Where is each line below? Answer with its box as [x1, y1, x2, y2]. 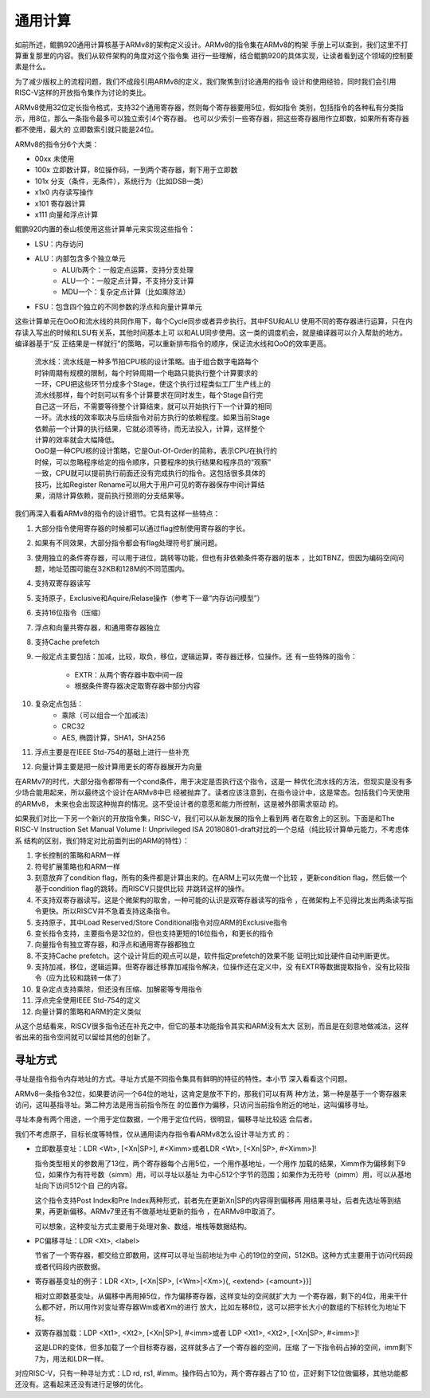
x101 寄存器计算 [34, 198, 86, 208]
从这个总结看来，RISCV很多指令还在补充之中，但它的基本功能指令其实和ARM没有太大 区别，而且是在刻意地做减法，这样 [14, 1021, 409, 1031]
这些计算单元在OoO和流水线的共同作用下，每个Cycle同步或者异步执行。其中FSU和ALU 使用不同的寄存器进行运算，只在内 [14, 316, 413, 326]
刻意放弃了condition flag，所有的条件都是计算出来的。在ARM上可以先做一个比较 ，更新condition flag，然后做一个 [34, 873, 408, 882]
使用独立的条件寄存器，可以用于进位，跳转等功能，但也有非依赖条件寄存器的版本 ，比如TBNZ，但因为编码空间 [34, 552, 397, 562]
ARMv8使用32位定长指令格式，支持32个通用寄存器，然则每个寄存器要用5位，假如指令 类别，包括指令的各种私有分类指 [14, 102, 404, 112]
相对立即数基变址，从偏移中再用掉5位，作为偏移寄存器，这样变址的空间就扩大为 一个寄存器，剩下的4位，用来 [34, 1291, 394, 1301]
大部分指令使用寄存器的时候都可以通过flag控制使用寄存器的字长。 [34, 523, 250, 533]
